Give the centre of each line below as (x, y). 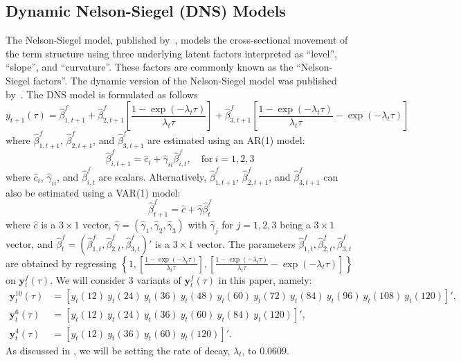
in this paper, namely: (265, 279)
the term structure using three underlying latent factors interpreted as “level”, (171, 53)
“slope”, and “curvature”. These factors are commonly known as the (150, 67)
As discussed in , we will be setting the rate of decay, (118, 350)
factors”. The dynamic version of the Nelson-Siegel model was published (185, 80)
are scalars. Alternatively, (153, 176)
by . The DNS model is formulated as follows (102, 94)
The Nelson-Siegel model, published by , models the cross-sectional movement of (177, 40)
